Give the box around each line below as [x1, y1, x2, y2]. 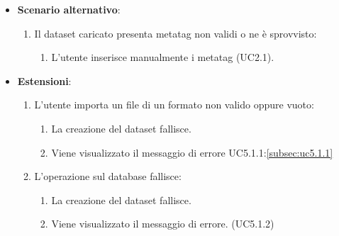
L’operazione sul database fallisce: [34, 169, 182, 184]
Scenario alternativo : [17, 2, 121, 16]
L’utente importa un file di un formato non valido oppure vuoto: [34, 97, 314, 112]
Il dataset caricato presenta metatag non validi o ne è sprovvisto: [34, 26, 317, 40]
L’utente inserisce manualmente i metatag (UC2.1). [51, 50, 274, 64]
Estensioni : [17, 73, 72, 88]
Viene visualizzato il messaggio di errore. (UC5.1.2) [51, 216, 274, 231]
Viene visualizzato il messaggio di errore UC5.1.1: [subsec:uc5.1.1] [51, 145, 333, 159]
